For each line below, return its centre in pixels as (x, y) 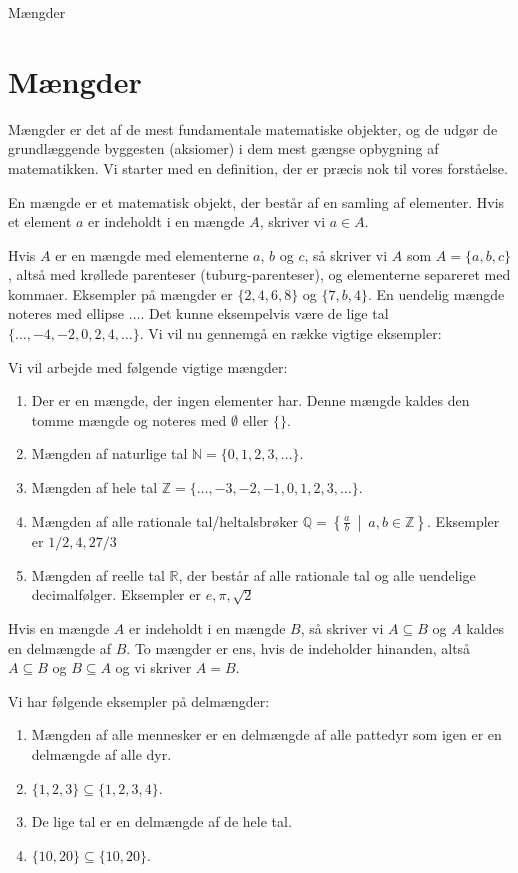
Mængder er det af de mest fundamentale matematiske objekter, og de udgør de (253, 128)
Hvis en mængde (59, 628)
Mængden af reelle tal (98, 574)
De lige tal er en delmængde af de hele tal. (161, 821)
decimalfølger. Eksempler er (116, 594)
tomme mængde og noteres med (129, 419)
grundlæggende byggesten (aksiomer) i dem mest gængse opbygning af (223, 148)
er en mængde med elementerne (152, 254)
